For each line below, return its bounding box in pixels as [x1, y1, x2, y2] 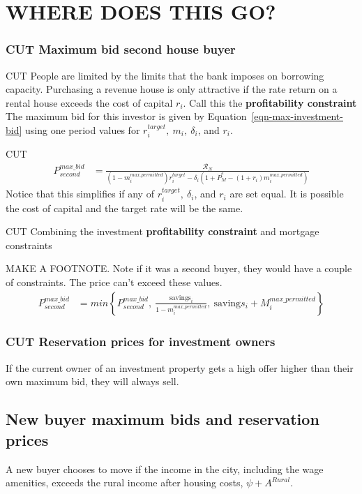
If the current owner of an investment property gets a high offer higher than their [6, 360, 354, 375]
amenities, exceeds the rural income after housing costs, [6, 475, 243, 490]
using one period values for [25, 122, 140, 137]
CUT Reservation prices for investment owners [6, 333, 276, 350]
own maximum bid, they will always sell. [6, 374, 179, 389]
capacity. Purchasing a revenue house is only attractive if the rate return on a [6, 82, 338, 96]
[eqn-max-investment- [251, 109, 343, 123]
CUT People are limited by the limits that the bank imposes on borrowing [6, 68, 324, 82]
